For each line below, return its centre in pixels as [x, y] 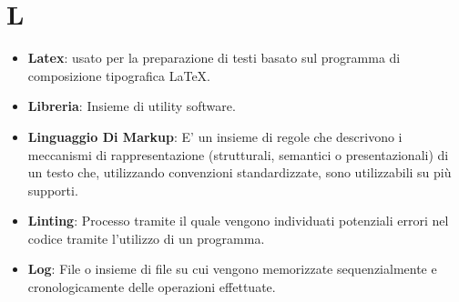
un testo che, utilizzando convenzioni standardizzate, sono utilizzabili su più [240, 172]
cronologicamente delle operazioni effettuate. [152, 287]
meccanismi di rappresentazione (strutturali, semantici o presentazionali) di [238, 154]
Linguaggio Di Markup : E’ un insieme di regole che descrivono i [215, 136]
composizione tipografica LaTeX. [119, 75]
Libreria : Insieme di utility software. [132, 106]
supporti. [53, 190]
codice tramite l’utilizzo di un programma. [146, 238]
